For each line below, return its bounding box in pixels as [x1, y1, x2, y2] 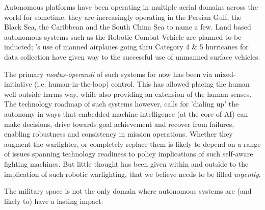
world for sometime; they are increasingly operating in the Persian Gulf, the [4, 11, 242, 22]
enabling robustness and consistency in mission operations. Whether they [4, 128, 233, 139]
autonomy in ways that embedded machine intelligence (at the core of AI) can [4, 108, 248, 119]
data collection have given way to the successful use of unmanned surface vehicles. [4, 51, 260, 62]
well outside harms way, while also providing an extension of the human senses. [4, 88, 252, 99]
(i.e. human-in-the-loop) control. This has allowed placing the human [34, 78, 250, 89]
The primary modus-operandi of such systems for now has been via [4, 68, 213, 79]
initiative [4, 78, 32, 89]
